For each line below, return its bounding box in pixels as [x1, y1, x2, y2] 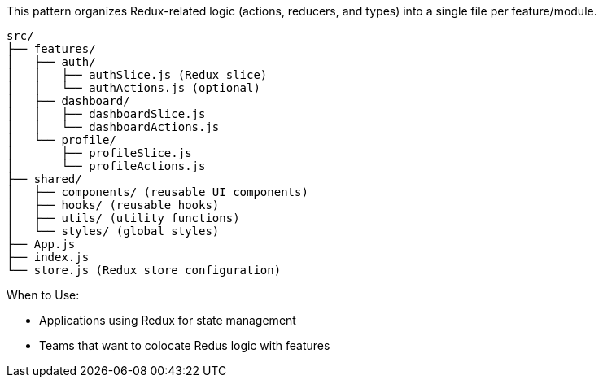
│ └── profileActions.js [7, 159, 206, 172]
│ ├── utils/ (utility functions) [7, 212, 240, 225]
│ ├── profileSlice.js [7, 146, 192, 159]
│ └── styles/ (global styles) [7, 225, 220, 238]
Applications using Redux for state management [39, 313, 296, 327]
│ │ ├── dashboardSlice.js [7, 107, 206, 120]
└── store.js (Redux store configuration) [7, 264, 282, 277]
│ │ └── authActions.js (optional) [7, 81, 260, 94]
